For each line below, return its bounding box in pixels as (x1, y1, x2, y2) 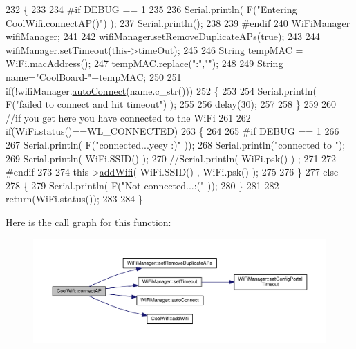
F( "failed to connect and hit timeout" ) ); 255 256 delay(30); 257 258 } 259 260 (6, 97, 337, 111)
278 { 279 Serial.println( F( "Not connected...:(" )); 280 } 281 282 (6, 178, 279, 192)
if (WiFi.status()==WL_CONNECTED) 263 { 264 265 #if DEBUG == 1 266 (6, 124, 339, 138)
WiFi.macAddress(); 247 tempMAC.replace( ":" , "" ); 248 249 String (6, 56, 283, 70)
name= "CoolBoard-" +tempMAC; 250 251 (6, 69, 182, 84)
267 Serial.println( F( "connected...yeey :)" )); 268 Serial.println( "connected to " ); (6, 137, 346, 151)
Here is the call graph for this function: (6, 214, 171, 229)
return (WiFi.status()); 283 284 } (6, 191, 143, 206)
